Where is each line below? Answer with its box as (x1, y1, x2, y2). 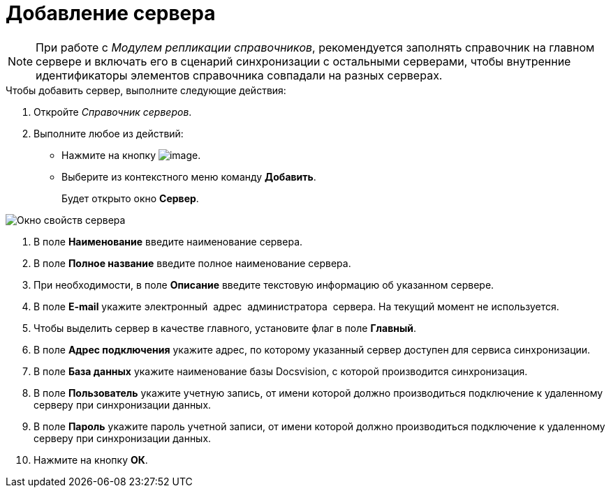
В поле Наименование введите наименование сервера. (34, 235, 303, 248)
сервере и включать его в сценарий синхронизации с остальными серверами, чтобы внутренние (36, 54, 571, 68)
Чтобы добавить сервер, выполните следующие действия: (6, 84, 286, 96)
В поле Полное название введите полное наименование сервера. (34, 257, 351, 269)
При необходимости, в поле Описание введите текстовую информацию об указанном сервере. (34, 278, 494, 291)
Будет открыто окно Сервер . (61, 192, 199, 204)
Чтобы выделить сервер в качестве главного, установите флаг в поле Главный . (34, 321, 416, 334)
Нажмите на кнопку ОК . (34, 453, 148, 466)
